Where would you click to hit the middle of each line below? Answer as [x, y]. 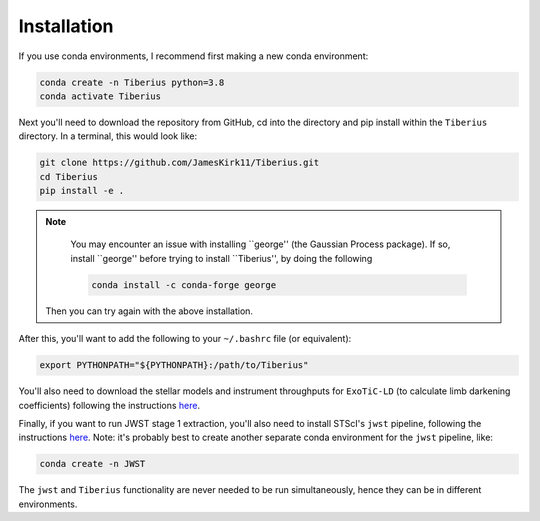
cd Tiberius [69, 176]
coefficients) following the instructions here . [109, 405]
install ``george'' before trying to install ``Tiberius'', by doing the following [221, 258]
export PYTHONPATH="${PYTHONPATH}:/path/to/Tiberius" [174, 365]
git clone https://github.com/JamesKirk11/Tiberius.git [179, 163]
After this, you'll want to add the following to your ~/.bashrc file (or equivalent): [185, 339]
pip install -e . [82, 191]
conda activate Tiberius [100, 96]
